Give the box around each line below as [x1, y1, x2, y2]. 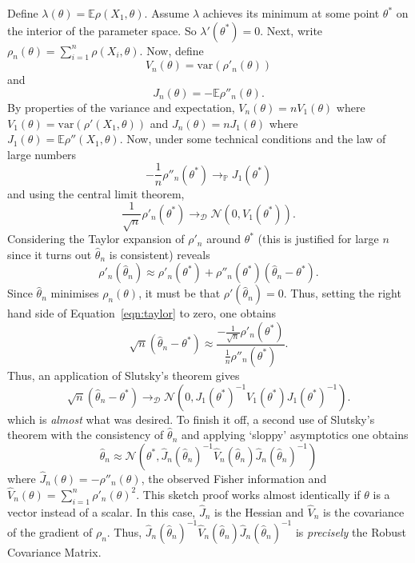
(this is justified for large [257, 230, 379, 247]
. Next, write [260, 22, 323, 38]
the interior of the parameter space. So [7, 22, 197, 38]
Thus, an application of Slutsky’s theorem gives [7, 366, 240, 383]
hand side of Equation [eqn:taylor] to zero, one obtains [7, 305, 277, 321]
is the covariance [323, 503, 405, 520]
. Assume [144, 5, 190, 21]
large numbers [7, 146, 77, 162]
